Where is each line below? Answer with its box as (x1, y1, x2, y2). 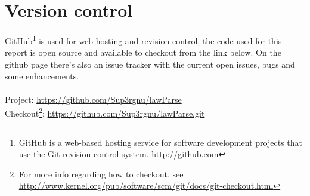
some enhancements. (5, 69, 79, 82)
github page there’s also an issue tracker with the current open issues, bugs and (5, 57, 295, 70)
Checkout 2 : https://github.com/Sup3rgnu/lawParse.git (5, 105, 205, 119)
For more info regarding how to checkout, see (18, 167, 184, 180)
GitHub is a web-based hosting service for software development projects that (18, 136, 302, 148)
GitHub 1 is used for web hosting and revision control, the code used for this (5, 33, 282, 47)
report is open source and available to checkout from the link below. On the (5, 46, 281, 59)
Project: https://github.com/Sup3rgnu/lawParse (5, 93, 182, 105)
